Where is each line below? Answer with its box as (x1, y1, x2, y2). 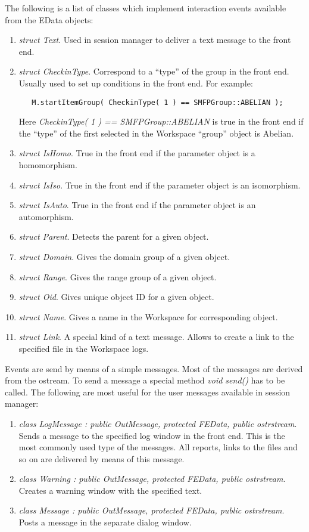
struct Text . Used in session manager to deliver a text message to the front (18, 33, 291, 46)
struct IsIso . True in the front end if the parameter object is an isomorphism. (18, 178, 301, 191)
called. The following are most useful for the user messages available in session (5, 385, 291, 398)
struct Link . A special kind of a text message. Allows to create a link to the (18, 330, 294, 343)
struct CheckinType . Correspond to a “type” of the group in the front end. (18, 65, 289, 78)
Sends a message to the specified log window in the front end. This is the (18, 429, 285, 441)
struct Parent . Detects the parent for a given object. (18, 230, 209, 243)
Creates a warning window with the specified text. (18, 484, 202, 496)
